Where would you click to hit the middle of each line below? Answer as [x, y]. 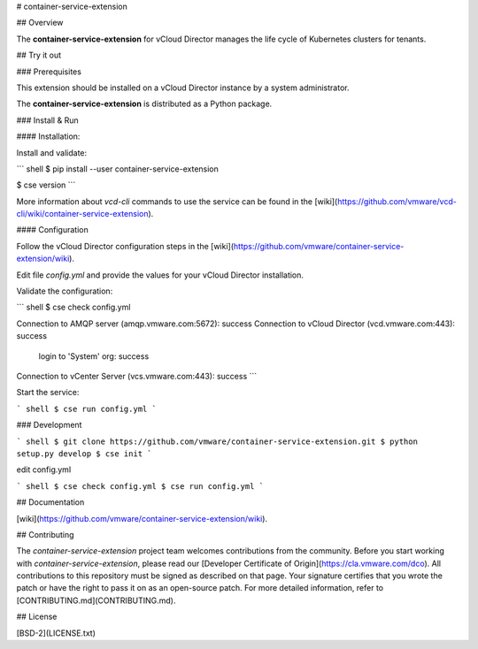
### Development [49, 425]
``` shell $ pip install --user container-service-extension [117, 169]
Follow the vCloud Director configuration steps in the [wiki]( [125, 246]
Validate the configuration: [65, 291]
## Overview [40, 23]
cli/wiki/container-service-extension [82, 214]
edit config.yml [44, 470]
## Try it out [39, 55]
